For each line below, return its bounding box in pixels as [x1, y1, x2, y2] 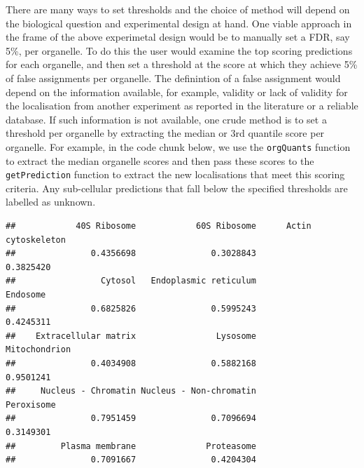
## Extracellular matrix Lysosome [6, 330, 256, 341]
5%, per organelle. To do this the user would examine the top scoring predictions [6, 43, 353, 58]
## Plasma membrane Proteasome [6, 441, 256, 451]
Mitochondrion [6, 345, 71, 355]
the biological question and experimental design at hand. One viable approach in [6, 15, 352, 30]
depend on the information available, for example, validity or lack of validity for [6, 84, 348, 99]
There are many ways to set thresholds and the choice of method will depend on [6, 2, 350, 16]
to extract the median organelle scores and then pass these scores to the [6, 153, 314, 168]
